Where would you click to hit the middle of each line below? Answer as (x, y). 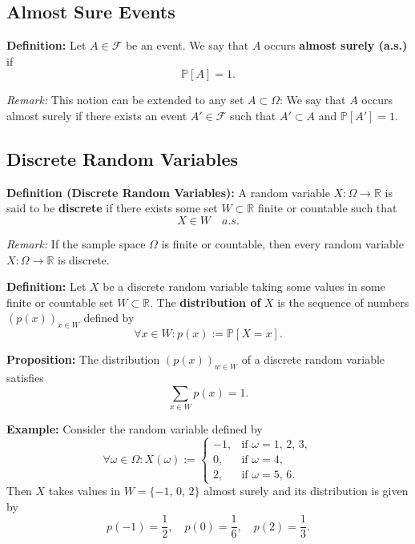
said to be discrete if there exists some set (112, 208)
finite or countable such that (327, 208)
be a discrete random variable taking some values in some (244, 286)
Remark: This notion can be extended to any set (125, 100)
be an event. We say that (187, 45)
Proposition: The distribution (83, 359)
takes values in (85, 491)
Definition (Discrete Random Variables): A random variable (168, 192)
